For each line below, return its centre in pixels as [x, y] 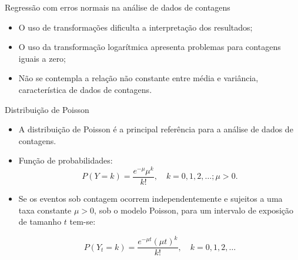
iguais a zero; [42, 58]
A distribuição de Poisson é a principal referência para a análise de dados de [156, 129]
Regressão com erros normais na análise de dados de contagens [118, 7]
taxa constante [45, 210]
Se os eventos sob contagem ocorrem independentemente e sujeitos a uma [150, 199]
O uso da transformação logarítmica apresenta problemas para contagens [150, 47]
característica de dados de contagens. [85, 89]
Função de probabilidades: [66, 160]
